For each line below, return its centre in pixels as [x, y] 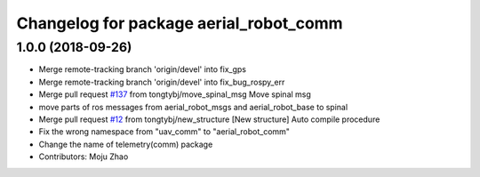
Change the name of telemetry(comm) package [126, 144]
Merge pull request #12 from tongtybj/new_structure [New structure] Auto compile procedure [209, 119]
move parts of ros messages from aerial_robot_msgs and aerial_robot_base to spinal [193, 107]
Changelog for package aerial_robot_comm [180, 23]
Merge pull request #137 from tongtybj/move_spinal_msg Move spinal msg [175, 94]
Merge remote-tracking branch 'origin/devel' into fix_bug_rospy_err [162, 82]
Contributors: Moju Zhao [84, 157]
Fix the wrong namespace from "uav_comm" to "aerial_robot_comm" [164, 132]
